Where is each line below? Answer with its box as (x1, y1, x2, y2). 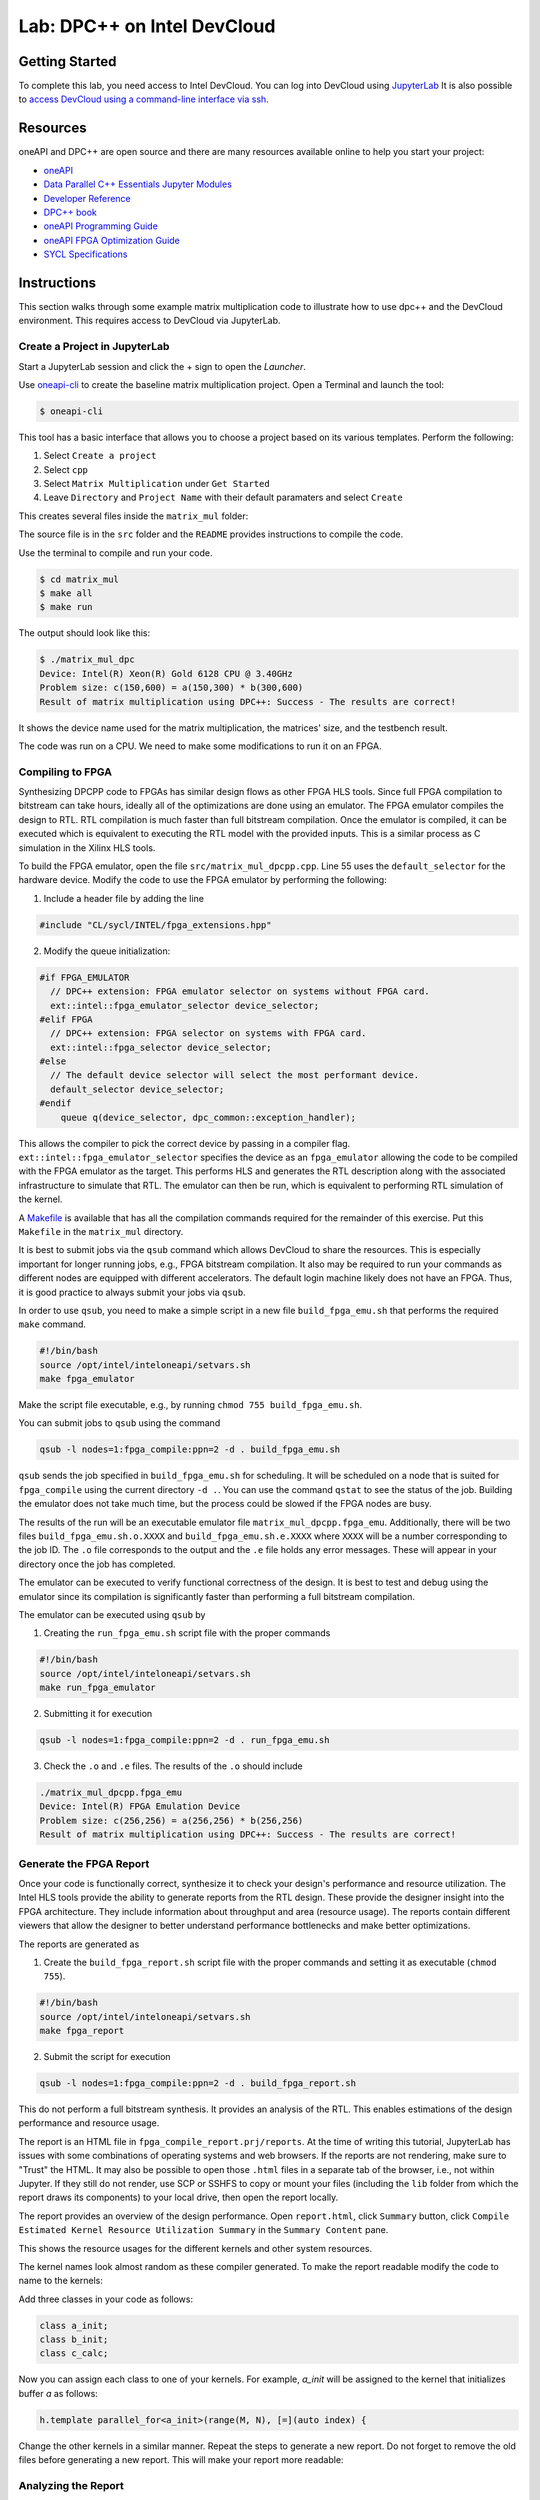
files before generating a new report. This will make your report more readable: (18, 2454, 344, 2466)
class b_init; (39, 2334, 109, 2345)
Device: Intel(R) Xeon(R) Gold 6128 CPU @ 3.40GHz (39, 668, 294, 679)
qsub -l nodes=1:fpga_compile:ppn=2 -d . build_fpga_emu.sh (39, 1444, 341, 1455)
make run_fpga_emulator (39, 1682, 157, 1694)
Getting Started (18, 53, 117, 70)
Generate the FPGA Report (18, 1856, 150, 1870)
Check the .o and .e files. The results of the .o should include (43, 1760, 304, 1772)
